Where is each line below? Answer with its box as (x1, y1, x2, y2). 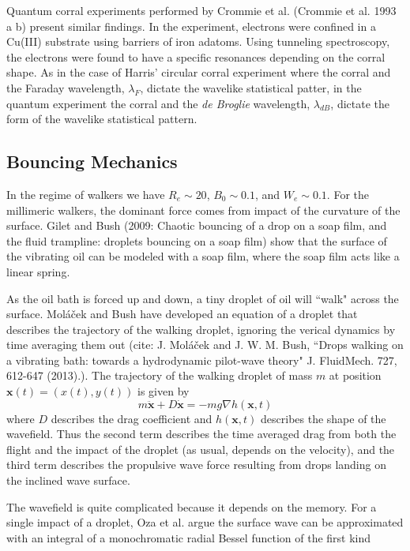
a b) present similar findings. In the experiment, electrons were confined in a (6, 17, 376, 34)
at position (329, 367, 382, 384)
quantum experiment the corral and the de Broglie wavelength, (6, 95, 310, 111)
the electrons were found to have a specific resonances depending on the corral (6, 48, 386, 65)
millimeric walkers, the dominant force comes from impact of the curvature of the (6, 201, 401, 218)
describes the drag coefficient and (51, 410, 213, 426)
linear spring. (6, 263, 70, 279)
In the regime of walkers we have (6, 186, 165, 202)
